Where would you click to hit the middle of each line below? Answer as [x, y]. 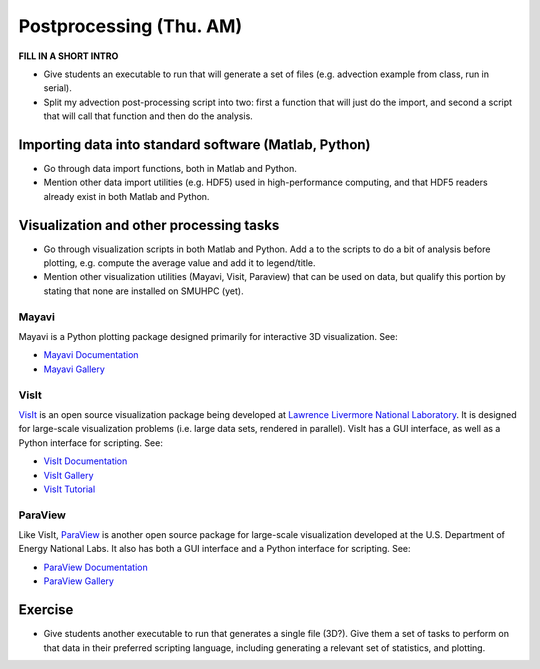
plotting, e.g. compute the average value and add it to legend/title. [179, 263]
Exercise [46, 610]
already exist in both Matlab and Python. [126, 196]
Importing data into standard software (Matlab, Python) [194, 144]
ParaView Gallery [79, 581]
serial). [57, 88]
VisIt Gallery [68, 475]
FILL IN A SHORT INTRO [68, 56]
